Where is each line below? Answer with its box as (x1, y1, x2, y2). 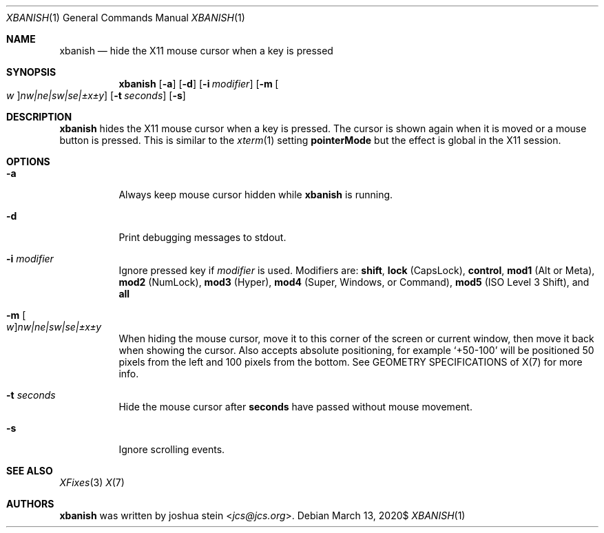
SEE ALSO (6, 465, 53, 477)
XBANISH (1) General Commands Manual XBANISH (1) (6, 12, 245, 23)
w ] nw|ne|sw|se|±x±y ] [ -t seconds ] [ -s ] (6, 90, 186, 101)
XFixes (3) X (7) (59, 477, 125, 488)
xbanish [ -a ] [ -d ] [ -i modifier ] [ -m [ (118, 78, 279, 90)
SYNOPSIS (6, 66, 56, 78)
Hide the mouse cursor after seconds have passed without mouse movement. (118, 401, 472, 412)
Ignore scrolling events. (118, 443, 225, 455)
